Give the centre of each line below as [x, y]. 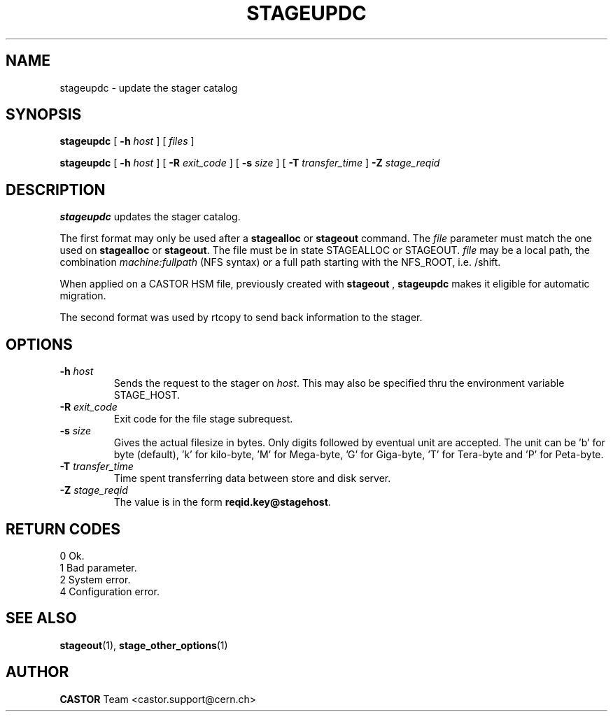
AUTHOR [37, 672]
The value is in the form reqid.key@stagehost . [222, 502]
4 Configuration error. [110, 591]
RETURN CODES [63, 529]
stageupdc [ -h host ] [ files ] [127, 141]
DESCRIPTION [56, 190]
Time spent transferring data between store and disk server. [252, 478]
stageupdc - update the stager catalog [149, 87]
